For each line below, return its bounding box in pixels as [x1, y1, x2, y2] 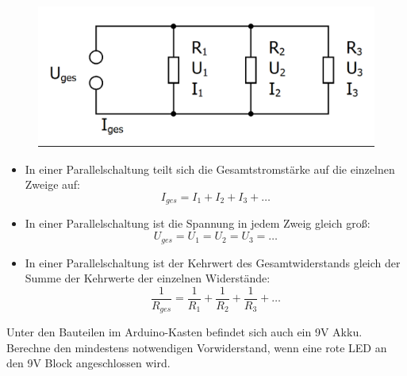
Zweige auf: [25, 176, 81, 193]
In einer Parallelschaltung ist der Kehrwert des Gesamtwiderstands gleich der [25, 254, 401, 270]
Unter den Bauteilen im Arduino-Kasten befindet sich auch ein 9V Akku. [6, 324, 363, 340]
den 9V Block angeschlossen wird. [6, 355, 171, 371]
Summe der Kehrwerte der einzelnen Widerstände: [25, 270, 271, 286]
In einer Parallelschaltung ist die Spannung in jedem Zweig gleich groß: [25, 215, 371, 232]
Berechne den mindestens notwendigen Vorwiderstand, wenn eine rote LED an [6, 339, 387, 355]
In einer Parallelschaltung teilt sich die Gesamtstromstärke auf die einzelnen [25, 160, 395, 177]
